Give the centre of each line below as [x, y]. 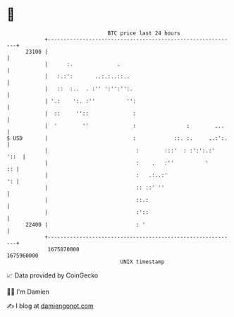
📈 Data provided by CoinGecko [53, 275]
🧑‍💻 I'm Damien [28, 292]
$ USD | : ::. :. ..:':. [117, 138]
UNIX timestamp [142, 262]
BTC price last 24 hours [144, 33]
